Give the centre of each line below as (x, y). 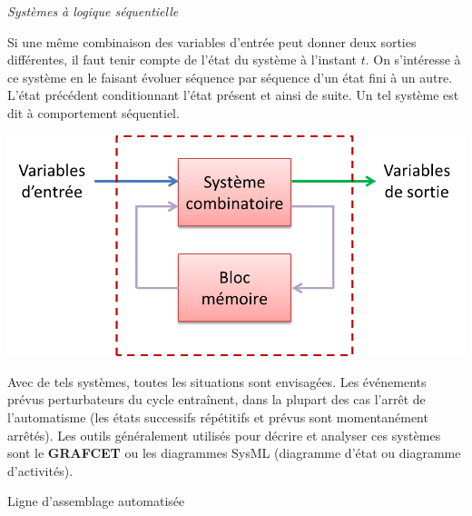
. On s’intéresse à (413, 60)
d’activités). (40, 470)
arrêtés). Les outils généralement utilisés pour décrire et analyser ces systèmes (224, 435)
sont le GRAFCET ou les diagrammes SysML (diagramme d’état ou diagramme (234, 453)
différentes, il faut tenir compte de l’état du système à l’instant (182, 60)
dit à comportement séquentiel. (93, 112)
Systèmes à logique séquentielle (93, 11)
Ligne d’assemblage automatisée (96, 501)
